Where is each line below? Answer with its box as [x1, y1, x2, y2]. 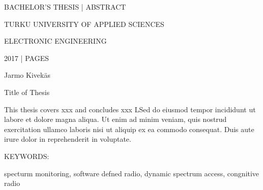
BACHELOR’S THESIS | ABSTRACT [4, 2, 126, 12]
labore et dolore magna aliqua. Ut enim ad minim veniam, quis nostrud [4, 114, 227, 124]
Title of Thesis [4, 86, 50, 97]
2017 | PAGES [4, 52, 49, 63]
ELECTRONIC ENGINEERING [4, 36, 107, 46]
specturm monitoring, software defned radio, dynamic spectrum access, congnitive [4, 168, 259, 178]
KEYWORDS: [4, 150, 49, 161]
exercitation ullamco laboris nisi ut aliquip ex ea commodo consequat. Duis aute [4, 123, 254, 134]
